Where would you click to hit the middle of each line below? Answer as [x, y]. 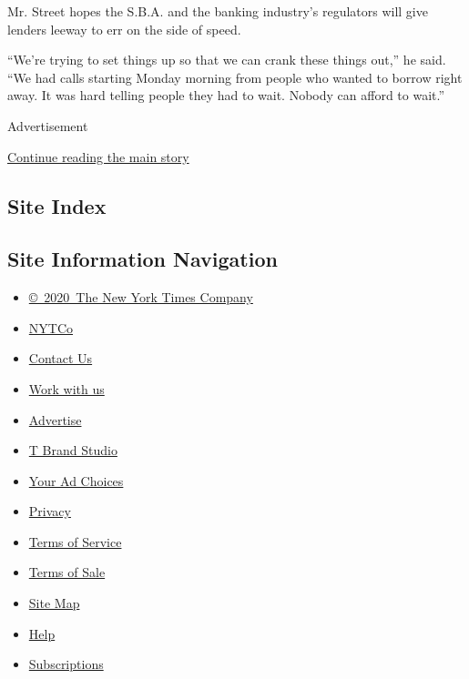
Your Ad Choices [76, 480]
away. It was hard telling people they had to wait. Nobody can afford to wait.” [226, 95]
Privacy [50, 511]
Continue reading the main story [98, 156]
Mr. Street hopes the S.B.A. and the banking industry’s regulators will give [218, 11]
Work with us [66, 388]
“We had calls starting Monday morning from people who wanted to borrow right [235, 77]
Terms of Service [75, 541]
